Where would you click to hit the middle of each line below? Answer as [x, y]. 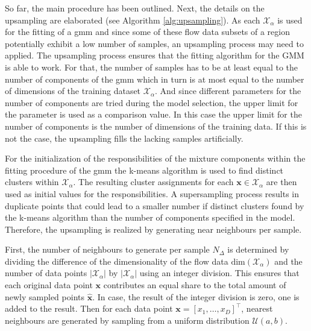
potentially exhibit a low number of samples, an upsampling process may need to [154, 43]
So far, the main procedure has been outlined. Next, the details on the [135, 8]
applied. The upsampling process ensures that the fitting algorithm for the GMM [155, 55]
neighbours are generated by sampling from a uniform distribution [127, 320]
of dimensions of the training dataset [73, 91]
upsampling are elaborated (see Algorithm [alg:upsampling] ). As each [133, 20]
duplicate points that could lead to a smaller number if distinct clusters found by [155, 205]
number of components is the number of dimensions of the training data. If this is [156, 126]
